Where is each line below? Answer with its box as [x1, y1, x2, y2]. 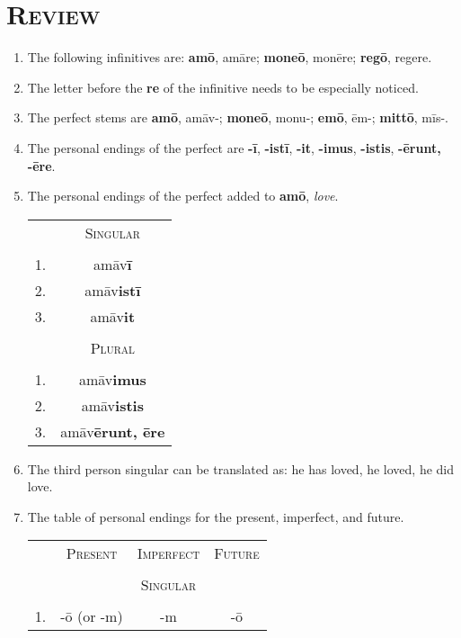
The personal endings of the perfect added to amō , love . [27, 186, 339, 205]
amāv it [90, 305, 136, 327]
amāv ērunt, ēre [60, 420, 165, 442]
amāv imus [78, 368, 146, 390]
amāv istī [84, 279, 141, 301]
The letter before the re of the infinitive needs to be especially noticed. [27, 77, 419, 96]
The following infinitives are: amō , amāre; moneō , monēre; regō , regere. [27, 48, 432, 67]
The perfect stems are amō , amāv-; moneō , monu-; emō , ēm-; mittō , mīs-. [27, 108, 448, 127]
